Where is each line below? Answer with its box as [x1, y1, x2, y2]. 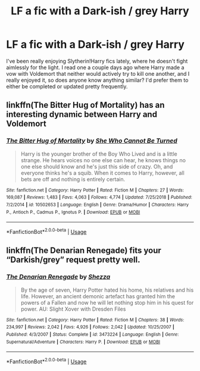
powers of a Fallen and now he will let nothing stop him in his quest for [20, 299, 194, 306]
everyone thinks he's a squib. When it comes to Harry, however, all [20, 169, 185, 177]
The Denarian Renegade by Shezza [6, 273, 111, 281]
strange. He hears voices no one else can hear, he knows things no [20, 156, 186, 163]
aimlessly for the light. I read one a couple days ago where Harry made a [6, 64, 185, 71]
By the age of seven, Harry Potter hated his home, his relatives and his [20, 286, 194, 293]
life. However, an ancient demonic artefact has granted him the [20, 292, 176, 299]
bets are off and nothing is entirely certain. [20, 175, 126, 183]
